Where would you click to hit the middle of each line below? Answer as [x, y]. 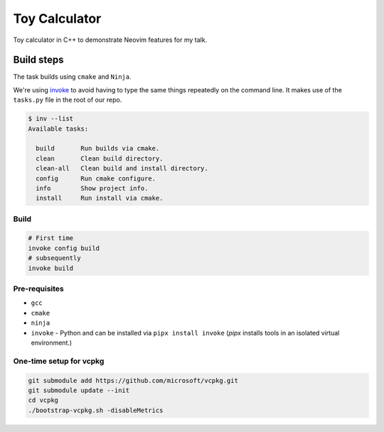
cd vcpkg [43, 400]
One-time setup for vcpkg [59, 361]
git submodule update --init [79, 390]
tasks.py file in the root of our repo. [68, 100]
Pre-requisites [38, 289]
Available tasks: [58, 129]
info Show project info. [92, 188]
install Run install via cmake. [100, 198]
